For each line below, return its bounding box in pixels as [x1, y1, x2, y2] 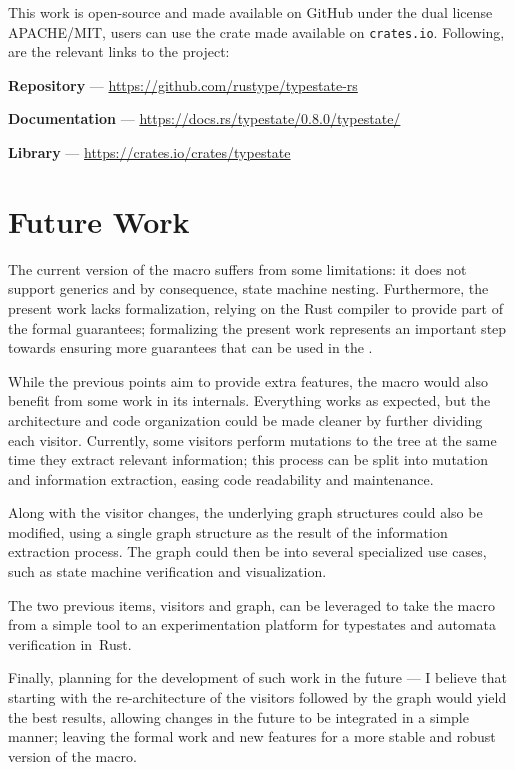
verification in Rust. [8, 633, 132, 654]
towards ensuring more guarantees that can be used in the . [8, 337, 373, 358]
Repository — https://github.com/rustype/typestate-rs [8, 74, 358, 95]
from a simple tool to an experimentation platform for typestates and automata [8, 614, 497, 635]
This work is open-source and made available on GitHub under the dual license [8, 2, 493, 22]
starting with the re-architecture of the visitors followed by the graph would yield [8, 687, 507, 708]
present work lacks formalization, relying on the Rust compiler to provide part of [8, 297, 503, 318]
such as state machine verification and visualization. [8, 561, 327, 582]
